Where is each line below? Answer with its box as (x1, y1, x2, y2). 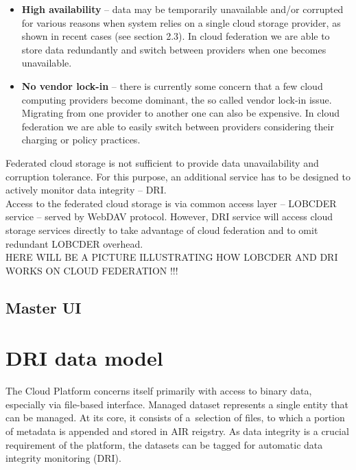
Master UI (5, 296, 82, 318)
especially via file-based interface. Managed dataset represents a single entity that (5, 397, 348, 411)
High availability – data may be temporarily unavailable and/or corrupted (21, 2, 344, 16)
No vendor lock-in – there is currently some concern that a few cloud (21, 78, 323, 93)
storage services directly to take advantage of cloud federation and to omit (5, 222, 318, 237)
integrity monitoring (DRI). (5, 451, 121, 465)
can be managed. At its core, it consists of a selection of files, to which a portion (5, 410, 345, 425)
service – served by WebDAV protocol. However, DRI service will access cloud (5, 209, 333, 224)
